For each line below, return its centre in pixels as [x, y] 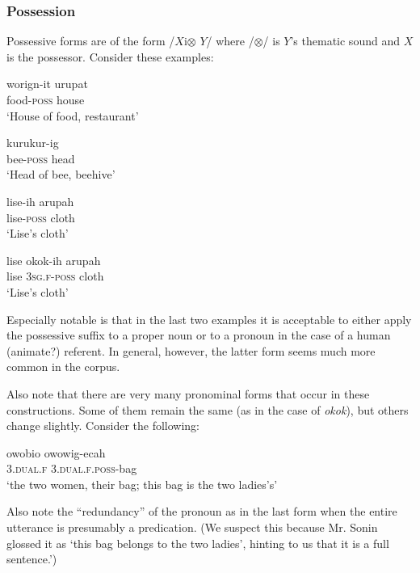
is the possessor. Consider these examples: [110, 56]
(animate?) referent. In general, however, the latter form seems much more [191, 350]
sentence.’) [32, 559]
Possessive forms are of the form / [91, 41]
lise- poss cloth [41, 217]
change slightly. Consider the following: [103, 426]
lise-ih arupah [40, 201]
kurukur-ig [33, 143]
